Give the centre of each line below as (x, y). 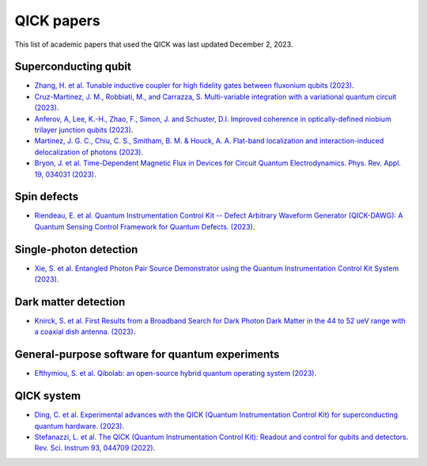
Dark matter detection (70, 302)
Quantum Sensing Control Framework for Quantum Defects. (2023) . (145, 226)
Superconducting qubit (73, 67)
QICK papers (57, 21)
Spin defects (47, 197)
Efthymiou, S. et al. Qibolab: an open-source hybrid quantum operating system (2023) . (175, 373)
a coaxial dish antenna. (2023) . (85, 332)
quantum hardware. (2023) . (79, 426)
